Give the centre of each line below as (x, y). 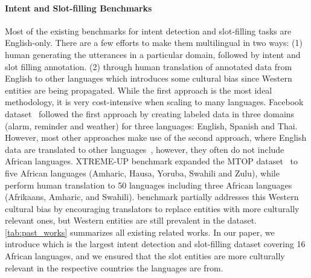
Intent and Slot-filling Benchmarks (79, 8)
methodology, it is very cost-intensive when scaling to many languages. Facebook (154, 102)
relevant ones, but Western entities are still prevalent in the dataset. (131, 220)
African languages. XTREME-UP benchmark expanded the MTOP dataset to (152, 161)
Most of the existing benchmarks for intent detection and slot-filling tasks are (148, 31)
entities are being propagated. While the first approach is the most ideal (139, 90)
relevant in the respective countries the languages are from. (114, 267)
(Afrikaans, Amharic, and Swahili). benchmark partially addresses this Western (152, 197)
